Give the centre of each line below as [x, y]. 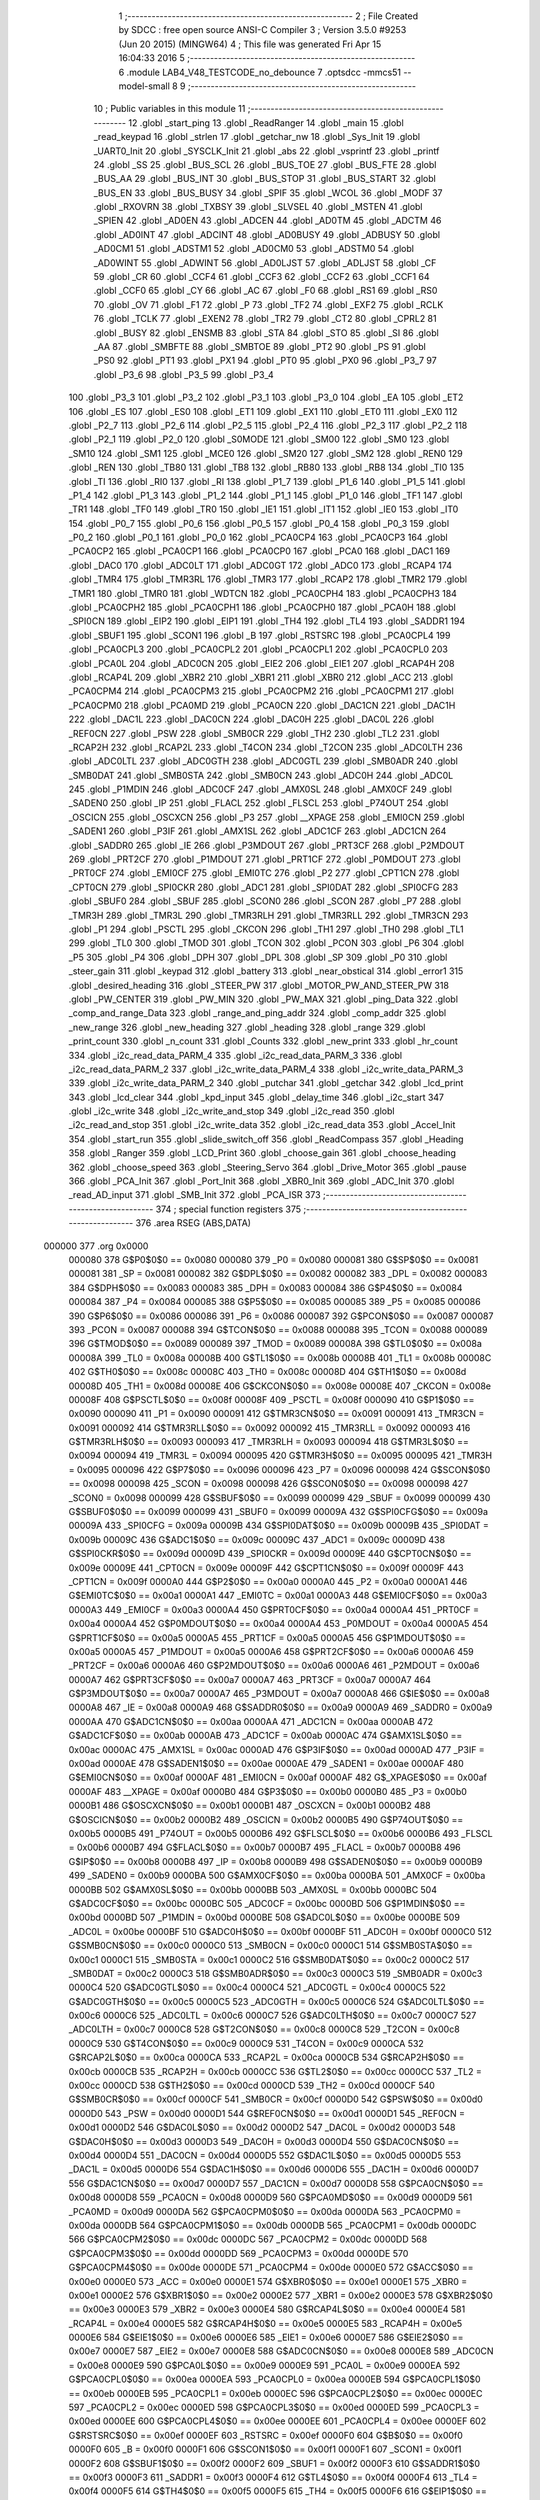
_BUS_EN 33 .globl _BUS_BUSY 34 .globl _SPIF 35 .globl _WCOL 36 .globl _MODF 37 [268, 192]
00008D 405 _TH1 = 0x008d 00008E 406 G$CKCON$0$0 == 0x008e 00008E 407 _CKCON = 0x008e [280, 1386]
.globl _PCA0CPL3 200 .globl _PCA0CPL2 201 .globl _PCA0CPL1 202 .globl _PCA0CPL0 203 [258, 649]
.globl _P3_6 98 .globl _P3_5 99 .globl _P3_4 [183, 374]
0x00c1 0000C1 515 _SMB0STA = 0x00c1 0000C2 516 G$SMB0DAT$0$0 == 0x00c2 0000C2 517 [269, 1959]
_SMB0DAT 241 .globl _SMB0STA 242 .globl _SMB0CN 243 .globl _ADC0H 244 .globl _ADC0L [261, 775]
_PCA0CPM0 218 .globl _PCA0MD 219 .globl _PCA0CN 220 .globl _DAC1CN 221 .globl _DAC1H [262, 705]
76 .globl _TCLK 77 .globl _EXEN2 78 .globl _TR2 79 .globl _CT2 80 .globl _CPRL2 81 [265, 319]
